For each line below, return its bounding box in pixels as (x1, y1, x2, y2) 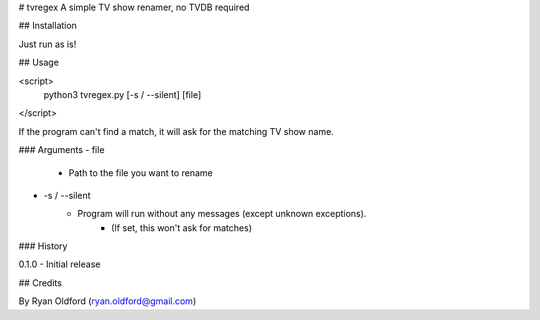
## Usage (18, 56, 60, 69)
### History (18, 240, 68, 252)
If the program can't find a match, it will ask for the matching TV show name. (18, 125, 334, 137)
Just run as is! (18, 38, 77, 50)
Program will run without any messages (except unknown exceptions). (77, 208, 367, 220)
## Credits (18, 276, 62, 289)
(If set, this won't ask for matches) (111, 221, 252, 234)
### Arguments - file (18, 144, 105, 156)
